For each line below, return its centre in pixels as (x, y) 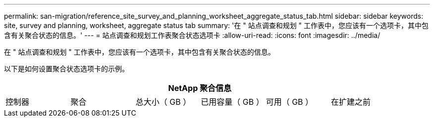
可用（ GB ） (290, 102)
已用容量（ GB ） (232, 102)
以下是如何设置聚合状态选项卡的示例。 (66, 69)
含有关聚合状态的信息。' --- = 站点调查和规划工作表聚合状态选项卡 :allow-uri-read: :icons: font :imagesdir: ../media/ (192, 35)
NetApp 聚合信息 (200, 88)
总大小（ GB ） (163, 102)
